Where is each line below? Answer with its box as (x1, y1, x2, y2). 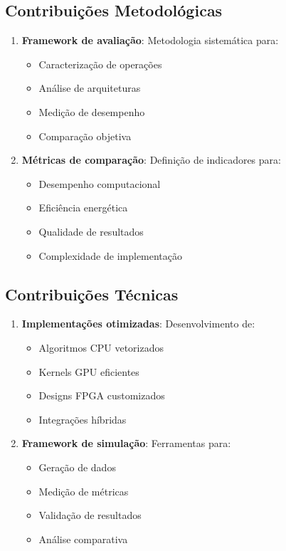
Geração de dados (38, 459, 116, 474)
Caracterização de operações (38, 56, 162, 71)
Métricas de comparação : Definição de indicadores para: (21, 152, 281, 167)
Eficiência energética (38, 200, 128, 215)
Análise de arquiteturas (38, 80, 141, 95)
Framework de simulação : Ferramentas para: (21, 436, 231, 451)
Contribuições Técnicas (5, 283, 179, 305)
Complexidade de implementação (38, 248, 183, 263)
